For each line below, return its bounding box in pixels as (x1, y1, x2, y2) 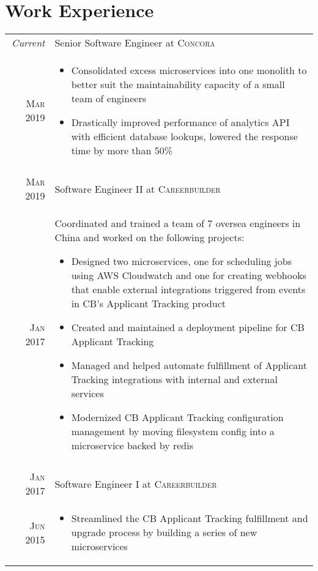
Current (12, 35, 45, 50)
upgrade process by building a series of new (71, 525, 257, 540)
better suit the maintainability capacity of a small (71, 77, 285, 92)
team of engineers (71, 91, 146, 106)
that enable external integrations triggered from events (71, 282, 306, 297)
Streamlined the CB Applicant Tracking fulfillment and (71, 511, 308, 526)
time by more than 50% (71, 143, 172, 158)
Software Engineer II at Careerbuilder (54, 181, 221, 196)
